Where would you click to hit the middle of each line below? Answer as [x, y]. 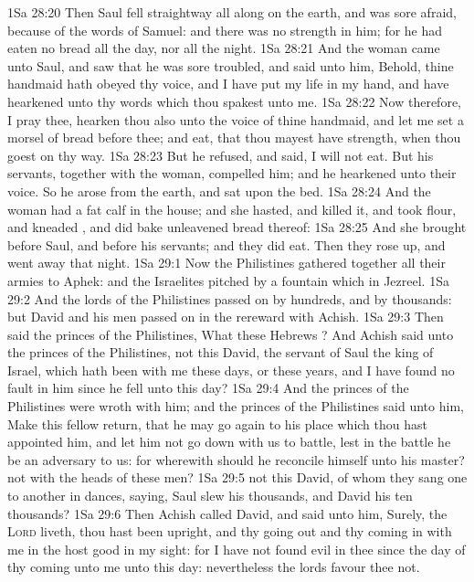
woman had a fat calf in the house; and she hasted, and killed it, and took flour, [232, 209]
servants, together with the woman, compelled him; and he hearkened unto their [232, 173]
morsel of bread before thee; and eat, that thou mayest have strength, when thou [234, 138]
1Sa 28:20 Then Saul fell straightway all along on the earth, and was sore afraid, [232, 12]
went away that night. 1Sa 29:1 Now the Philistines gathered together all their [226, 263]
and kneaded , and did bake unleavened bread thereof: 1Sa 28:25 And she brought [237, 227]
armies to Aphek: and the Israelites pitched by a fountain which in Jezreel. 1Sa [228, 280]
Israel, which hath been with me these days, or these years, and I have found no [231, 370]
